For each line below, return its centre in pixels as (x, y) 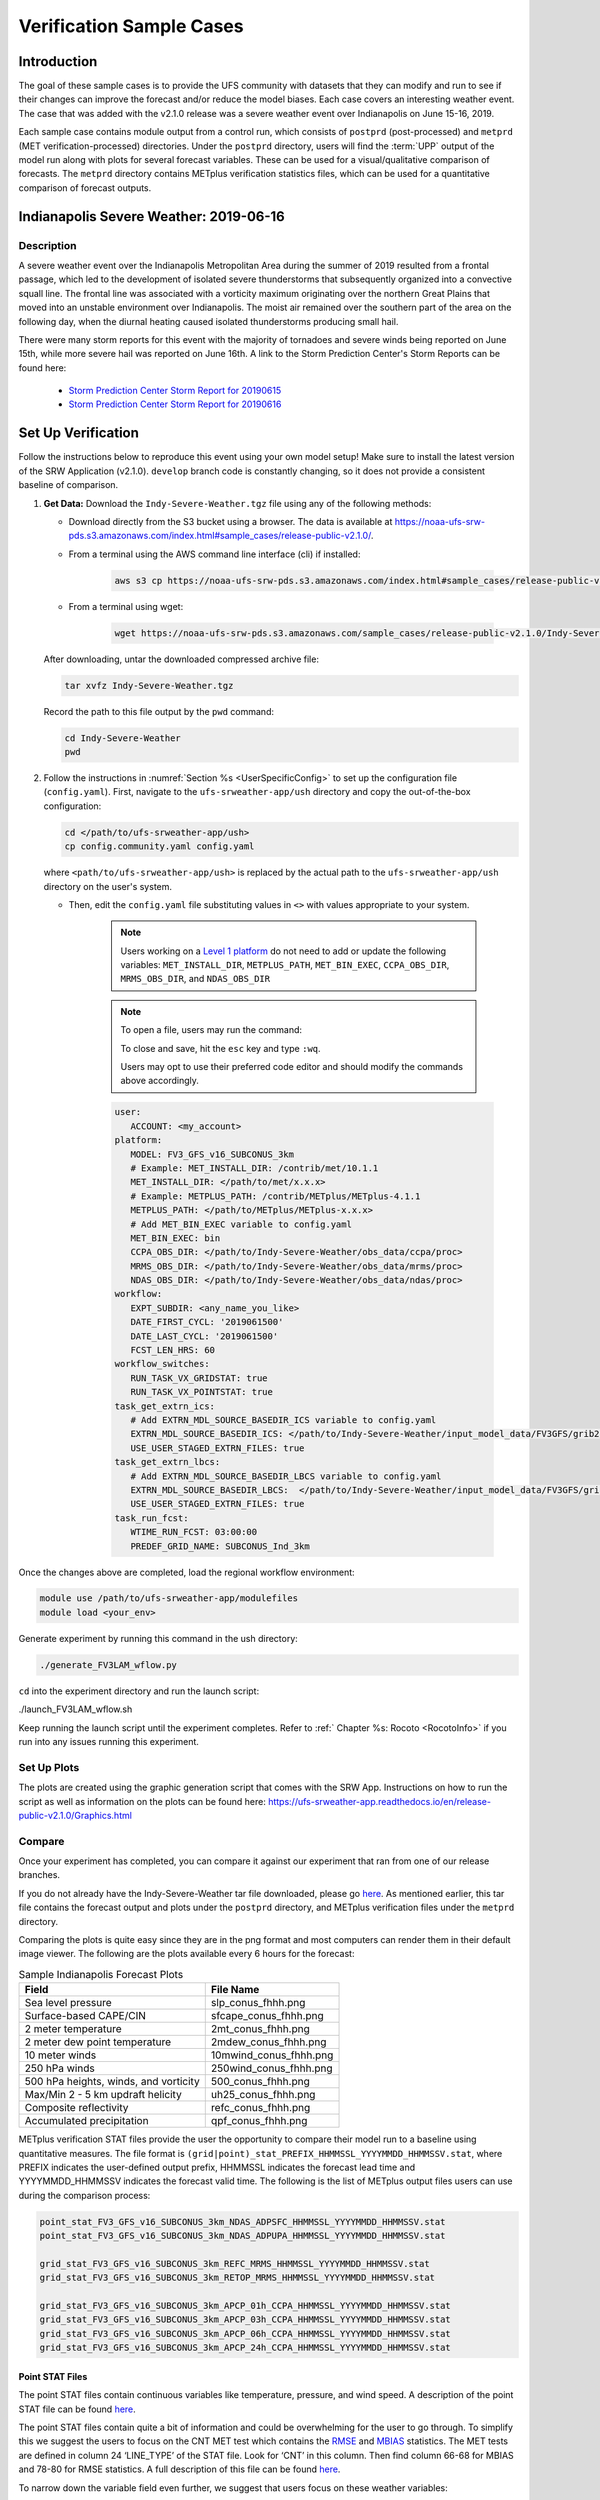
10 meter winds (60, 2055)
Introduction (58, 61)
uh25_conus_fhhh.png (263, 2095)
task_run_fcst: (151, 1518)
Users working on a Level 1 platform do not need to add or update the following (283, 951)
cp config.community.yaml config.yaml (159, 846)
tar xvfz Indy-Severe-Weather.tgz (149, 685)
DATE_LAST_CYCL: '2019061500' (204, 1336)
